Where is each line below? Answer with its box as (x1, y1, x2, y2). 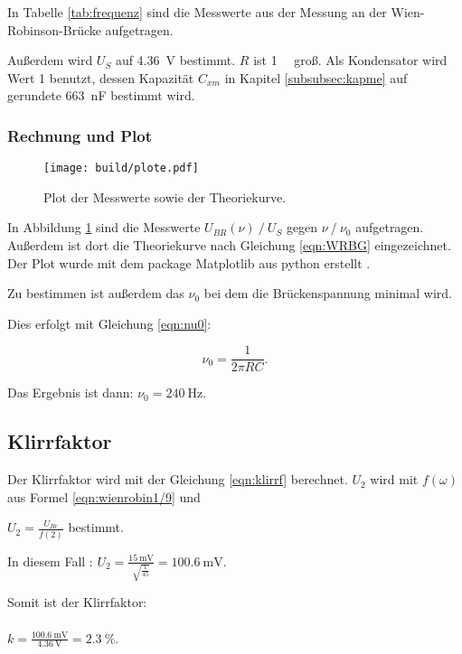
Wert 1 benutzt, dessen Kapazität (7, 68, 194, 87)
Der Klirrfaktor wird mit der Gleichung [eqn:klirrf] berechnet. (7, 470, 348, 489)
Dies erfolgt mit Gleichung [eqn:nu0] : (7, 313, 212, 332)
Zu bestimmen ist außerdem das (7, 284, 184, 303)
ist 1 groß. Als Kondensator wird (253, 51, 448, 70)
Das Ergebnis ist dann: (7, 383, 134, 402)
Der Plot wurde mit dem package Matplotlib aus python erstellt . (7, 253, 371, 272)
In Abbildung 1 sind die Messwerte (7, 218, 201, 237)
